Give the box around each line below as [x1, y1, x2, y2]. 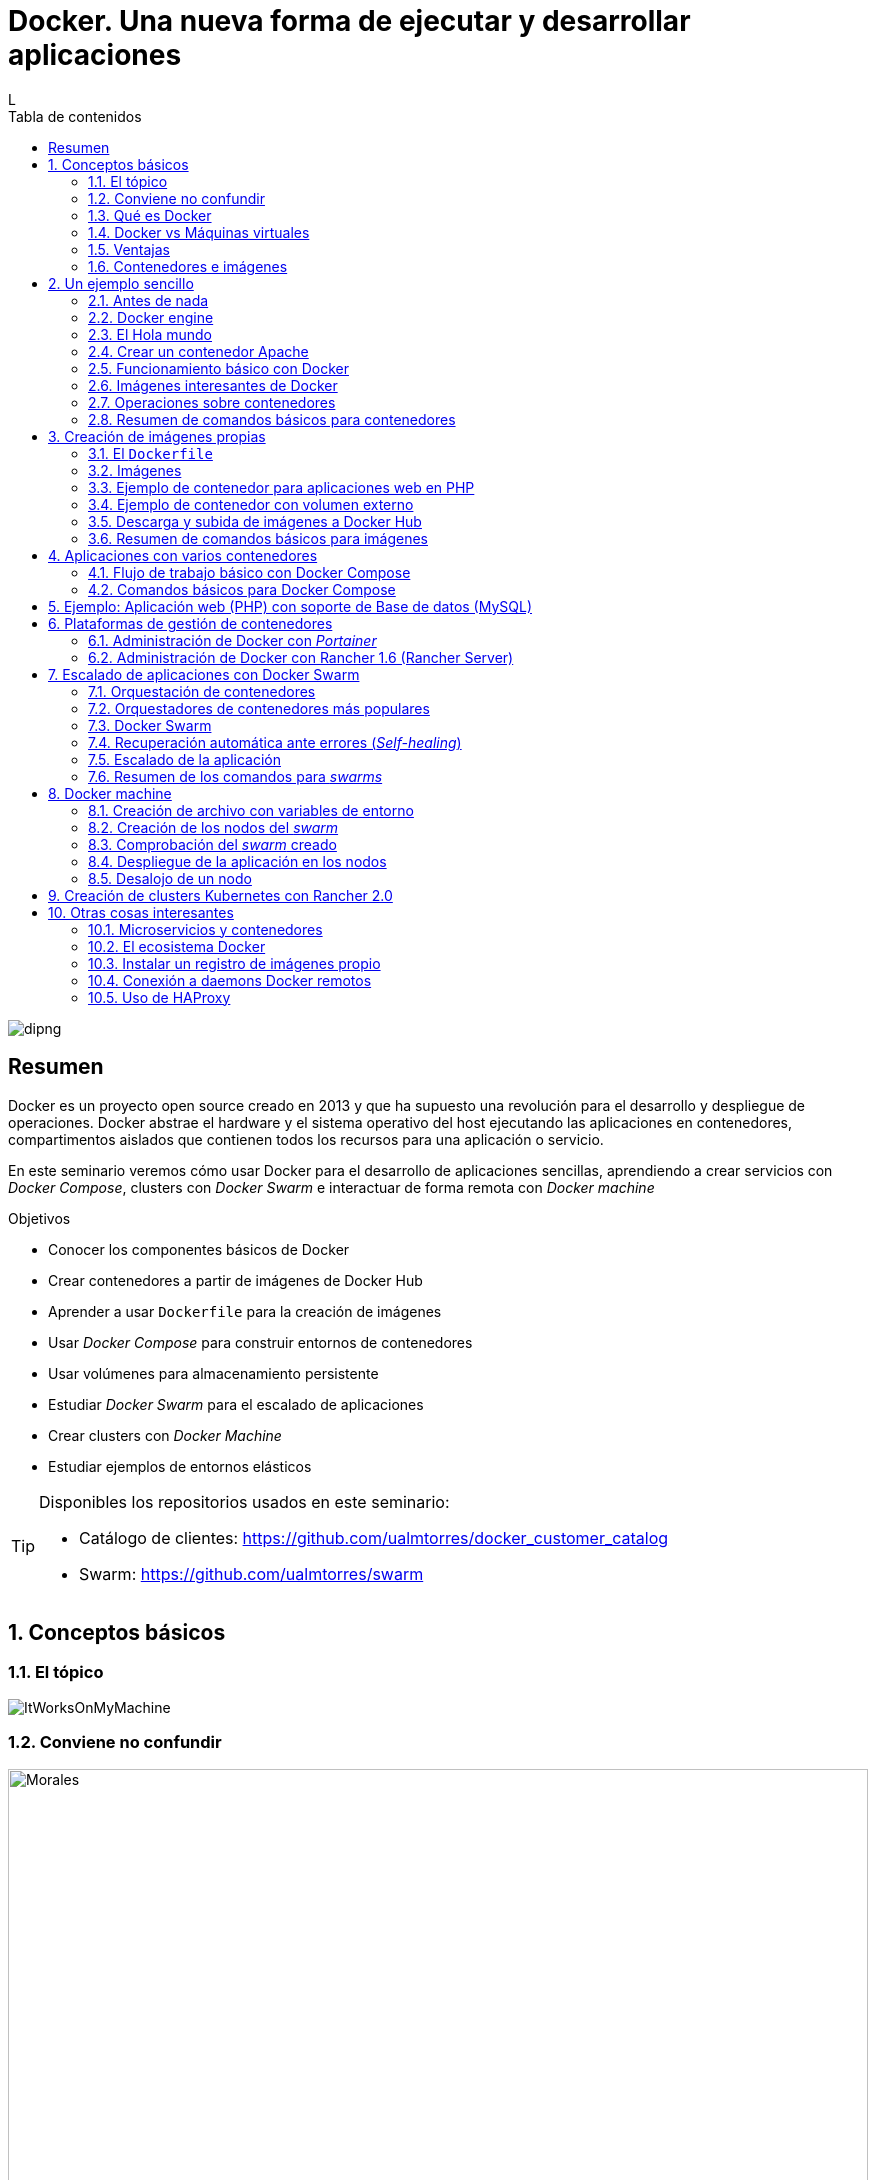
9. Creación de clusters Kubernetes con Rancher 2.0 [48, 886, 393, 904]
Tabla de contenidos [8, 107, 142, 125]
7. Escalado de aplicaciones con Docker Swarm [48, 665, 360, 683]
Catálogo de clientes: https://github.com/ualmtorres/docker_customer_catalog [79, 1527, 669, 1548]
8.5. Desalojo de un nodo [88, 869, 252, 887]
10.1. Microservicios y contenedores [88, 920, 323, 938]
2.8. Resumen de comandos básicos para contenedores [88, 410, 456, 428]
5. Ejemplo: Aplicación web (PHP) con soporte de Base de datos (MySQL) [48, 597, 533, 615]
